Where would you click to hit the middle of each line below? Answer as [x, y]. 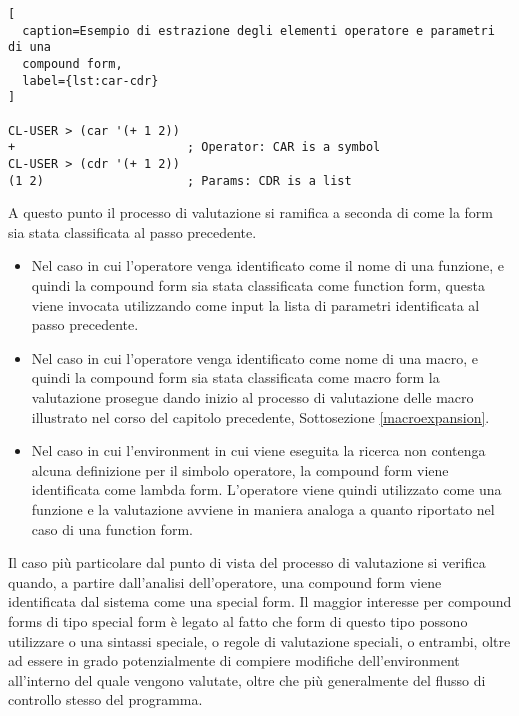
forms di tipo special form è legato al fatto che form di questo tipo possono [238, 620]
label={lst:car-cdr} [90, 80]
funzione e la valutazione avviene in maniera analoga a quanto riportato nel [263, 508]
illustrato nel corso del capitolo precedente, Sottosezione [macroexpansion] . [260, 416]
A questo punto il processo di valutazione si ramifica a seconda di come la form [251, 212]
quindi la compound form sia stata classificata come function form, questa [258, 285]
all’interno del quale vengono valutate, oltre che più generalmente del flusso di [247, 679]
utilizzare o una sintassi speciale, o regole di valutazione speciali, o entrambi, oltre [259, 640]
